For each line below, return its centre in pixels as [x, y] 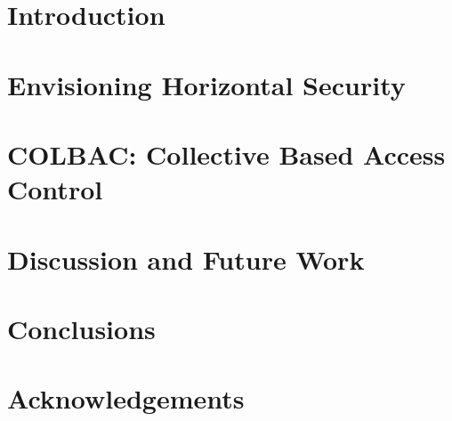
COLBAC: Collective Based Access [226, 154]
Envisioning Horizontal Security [206, 84]
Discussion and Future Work [186, 259]
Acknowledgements [126, 398]
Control [55, 189]
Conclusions [81, 328]
